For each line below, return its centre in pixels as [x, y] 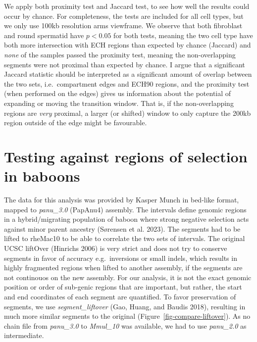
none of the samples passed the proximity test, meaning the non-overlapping [120, 54]
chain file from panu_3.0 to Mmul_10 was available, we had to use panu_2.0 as [125, 325]
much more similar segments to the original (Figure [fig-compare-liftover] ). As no [127, 316]
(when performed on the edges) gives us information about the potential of [118, 93]
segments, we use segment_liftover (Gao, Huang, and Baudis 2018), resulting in [125, 306]
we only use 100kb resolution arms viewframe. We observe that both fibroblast [123, 25]
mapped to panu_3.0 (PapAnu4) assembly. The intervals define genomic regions [125, 209]
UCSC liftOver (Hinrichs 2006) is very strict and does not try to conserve [116, 248]
